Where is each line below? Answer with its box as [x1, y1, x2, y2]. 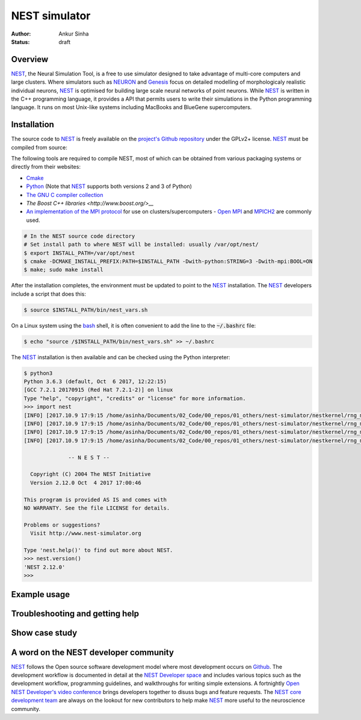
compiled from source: [11, 143, 67, 151]
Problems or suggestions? [23, 521, 100, 528]
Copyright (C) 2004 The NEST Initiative [30, 471, 151, 478]
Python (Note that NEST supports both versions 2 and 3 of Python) [26, 183, 193, 190]
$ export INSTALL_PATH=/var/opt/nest [23, 249, 135, 256]
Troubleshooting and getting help [11, 609, 140, 619]
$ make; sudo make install [23, 266, 103, 274]
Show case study [11, 628, 78, 638]
